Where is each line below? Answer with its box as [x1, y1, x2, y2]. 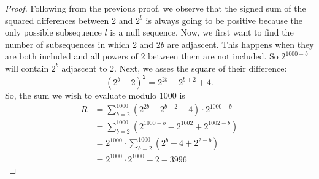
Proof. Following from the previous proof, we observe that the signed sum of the [5, 2, 306, 14]
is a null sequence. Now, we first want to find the [110, 26, 294, 39]
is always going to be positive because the [145, 13, 302, 26]
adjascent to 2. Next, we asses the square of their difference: [61, 61, 287, 74]
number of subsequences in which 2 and [5, 37, 154, 50]
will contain [5, 61, 49, 74]
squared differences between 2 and [5, 13, 133, 26]
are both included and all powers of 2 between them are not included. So [5, 50, 279, 63]
